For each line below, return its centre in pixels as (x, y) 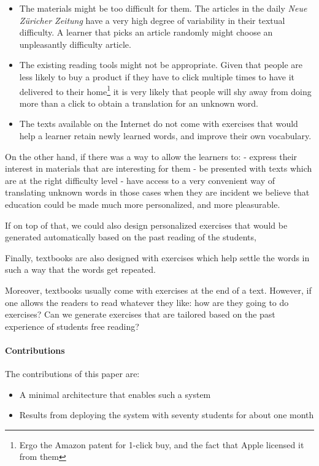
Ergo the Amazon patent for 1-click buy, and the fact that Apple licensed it (162, 444)
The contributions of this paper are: (72, 374)
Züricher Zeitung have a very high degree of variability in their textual (152, 20)
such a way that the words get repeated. (80, 269)
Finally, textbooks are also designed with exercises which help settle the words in (157, 257)
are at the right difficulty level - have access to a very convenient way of (140, 180)
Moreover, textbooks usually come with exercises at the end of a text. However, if (158, 290)
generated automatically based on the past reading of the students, (131, 237)
